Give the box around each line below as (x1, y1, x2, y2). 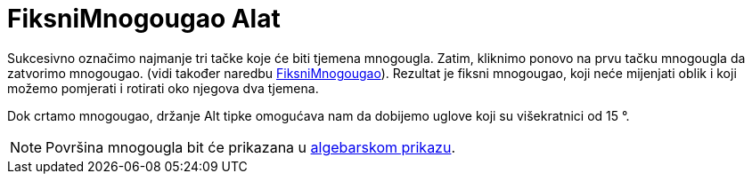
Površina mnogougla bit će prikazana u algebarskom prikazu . (45, 138, 456, 156)
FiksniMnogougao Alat (7, 4, 281, 34)
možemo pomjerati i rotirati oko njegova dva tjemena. (7, 80, 319, 96)
